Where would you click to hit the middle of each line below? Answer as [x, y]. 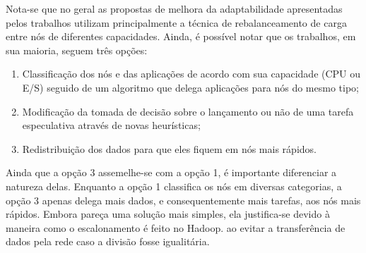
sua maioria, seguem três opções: [77, 50]
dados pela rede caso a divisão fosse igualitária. [108, 241]
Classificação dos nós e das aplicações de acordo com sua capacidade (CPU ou [191, 74]
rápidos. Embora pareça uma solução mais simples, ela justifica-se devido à [168, 214]
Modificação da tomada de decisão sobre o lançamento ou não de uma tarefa [188, 111]
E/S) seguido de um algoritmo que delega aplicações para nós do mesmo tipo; [190, 87]
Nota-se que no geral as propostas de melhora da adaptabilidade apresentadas [174, 8]
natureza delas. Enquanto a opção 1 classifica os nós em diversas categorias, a [174, 186]
